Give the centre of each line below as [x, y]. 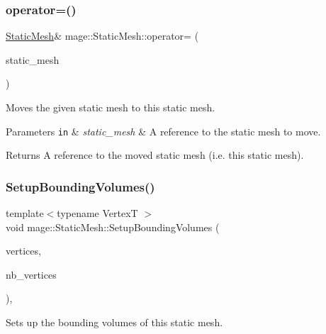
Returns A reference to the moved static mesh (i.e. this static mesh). [155, 155]
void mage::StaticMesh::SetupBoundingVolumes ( [113, 227]
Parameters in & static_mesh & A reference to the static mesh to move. [163, 131]
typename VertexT [97, 213]
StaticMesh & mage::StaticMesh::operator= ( [102, 36]
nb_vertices [31, 274]
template [25, 213]
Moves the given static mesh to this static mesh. [111, 107]
